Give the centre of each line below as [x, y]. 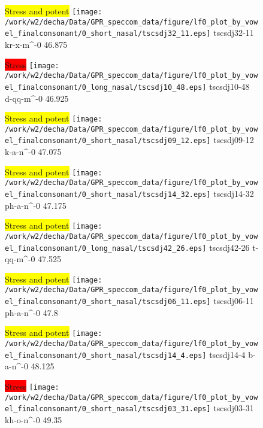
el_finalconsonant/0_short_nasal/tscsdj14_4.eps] [106, 355]
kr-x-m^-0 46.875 [36, 44]
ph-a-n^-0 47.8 [31, 312]
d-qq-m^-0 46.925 [37, 98]
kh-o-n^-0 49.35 [34, 419]
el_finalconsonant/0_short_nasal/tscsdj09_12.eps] [108, 141]
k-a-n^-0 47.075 [33, 152]
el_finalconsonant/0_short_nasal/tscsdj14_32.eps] [108, 195]
